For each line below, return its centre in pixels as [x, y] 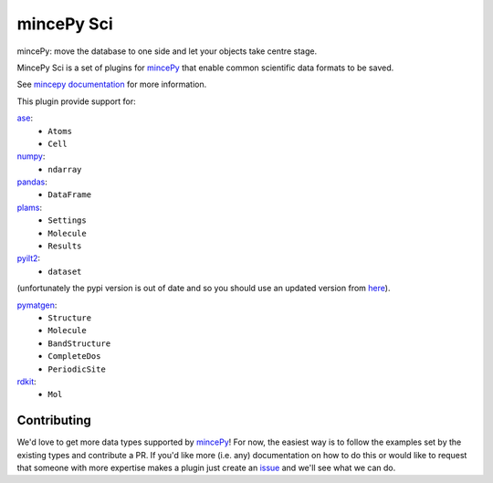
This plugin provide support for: [76, 101]
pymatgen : [37, 305]
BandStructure [79, 343]
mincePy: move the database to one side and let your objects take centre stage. [167, 51]
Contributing [54, 420]
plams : [30, 207]
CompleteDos [74, 357]
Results [65, 246]
